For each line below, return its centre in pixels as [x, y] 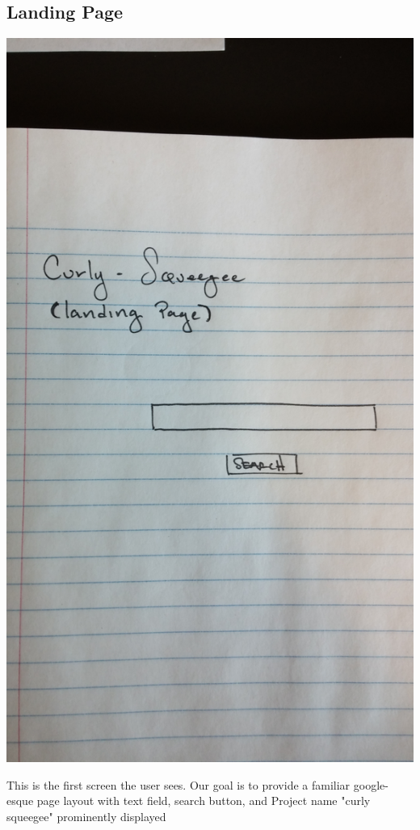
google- [371, 784]
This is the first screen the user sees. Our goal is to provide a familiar [178, 784]
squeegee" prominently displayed [86, 816]
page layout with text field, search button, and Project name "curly [204, 801]
